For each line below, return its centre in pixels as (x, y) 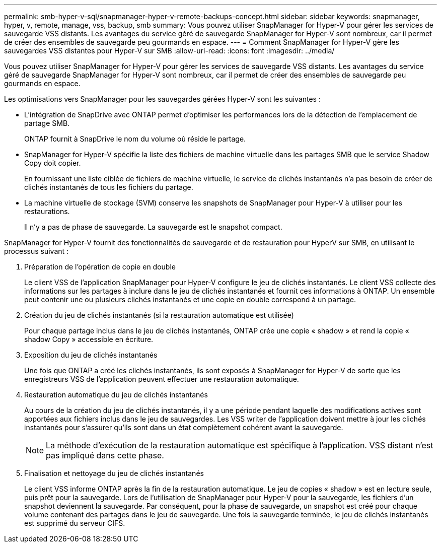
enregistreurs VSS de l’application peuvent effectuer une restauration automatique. (162, 379)
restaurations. (47, 211)
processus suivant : (36, 251)
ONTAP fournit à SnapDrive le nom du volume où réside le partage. (135, 139)
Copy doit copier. (53, 163)
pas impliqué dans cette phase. (105, 455)
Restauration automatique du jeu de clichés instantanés (116, 395)
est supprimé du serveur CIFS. (75, 523)
